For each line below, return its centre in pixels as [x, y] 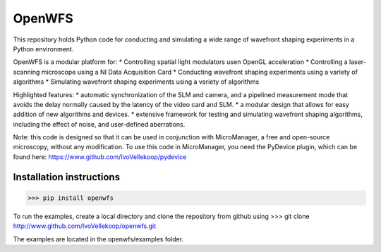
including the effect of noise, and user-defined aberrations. [99, 124]
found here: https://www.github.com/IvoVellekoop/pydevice [100, 157]
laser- [358, 62]
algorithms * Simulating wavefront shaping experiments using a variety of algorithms [136, 82]
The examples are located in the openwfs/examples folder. [98, 239]
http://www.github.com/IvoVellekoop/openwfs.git [85, 226]
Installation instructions [66, 177]
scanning [26, 72]
